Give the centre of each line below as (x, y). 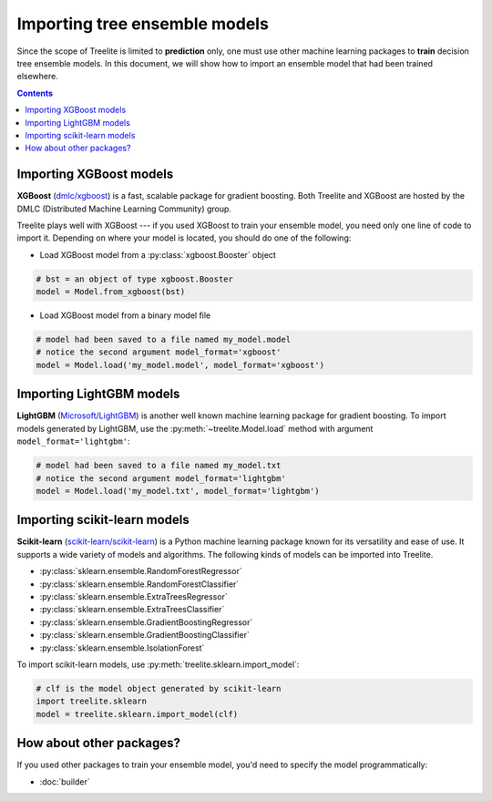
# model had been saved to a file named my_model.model (164, 340)
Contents (35, 93)
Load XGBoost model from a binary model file (125, 315)
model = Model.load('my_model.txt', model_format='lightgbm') (178, 491)
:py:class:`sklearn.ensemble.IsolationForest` (122, 648)
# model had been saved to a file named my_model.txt (159, 466)
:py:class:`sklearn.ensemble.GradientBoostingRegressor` (146, 622)
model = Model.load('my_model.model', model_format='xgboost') (180, 365)
